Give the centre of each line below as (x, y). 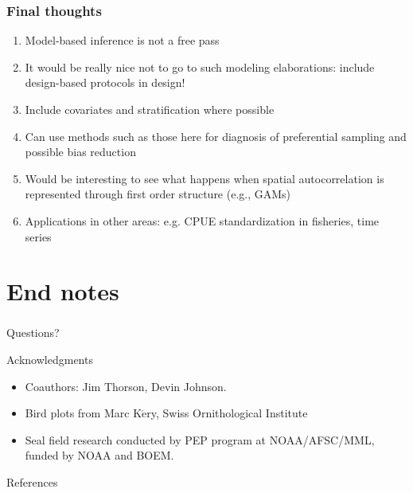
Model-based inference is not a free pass (122, 40)
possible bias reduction (80, 152)
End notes (63, 291)
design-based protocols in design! (105, 82)
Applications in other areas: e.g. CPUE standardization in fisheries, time (202, 220)
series (38, 236)
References (32, 482)
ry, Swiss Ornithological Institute (227, 413)
